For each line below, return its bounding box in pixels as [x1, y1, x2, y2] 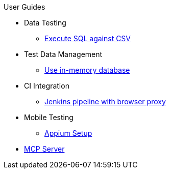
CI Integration [24, 81, 69, 90]
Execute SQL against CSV [44, 34, 131, 43]
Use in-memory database [44, 66, 130, 74]
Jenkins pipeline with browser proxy [44, 97, 166, 106]
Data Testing [24, 18, 66, 27]
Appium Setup [44, 129, 92, 137]
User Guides [4, 3, 45, 11]
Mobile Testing [24, 113, 74, 122]
